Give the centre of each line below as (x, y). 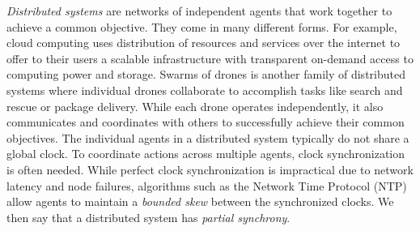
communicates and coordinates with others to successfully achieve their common (206, 122)
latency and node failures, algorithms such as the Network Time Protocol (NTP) (207, 185)
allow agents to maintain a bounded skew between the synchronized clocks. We (200, 201)
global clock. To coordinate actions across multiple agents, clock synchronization (206, 154)
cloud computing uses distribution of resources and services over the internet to (204, 43)
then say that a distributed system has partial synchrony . (148, 217)
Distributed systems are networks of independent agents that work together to (199, 11)
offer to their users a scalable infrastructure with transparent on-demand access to (210, 58)
